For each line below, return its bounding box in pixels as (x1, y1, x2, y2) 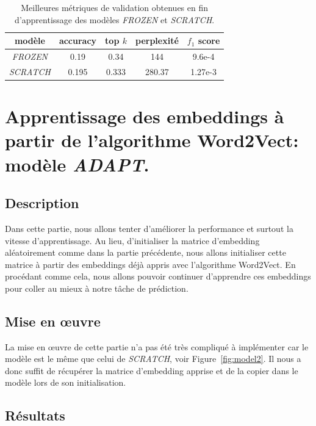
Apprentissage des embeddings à (5, 104, 284, 129)
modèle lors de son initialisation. (5, 376, 126, 389)
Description (5, 193, 79, 212)
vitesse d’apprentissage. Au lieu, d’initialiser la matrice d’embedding (5, 234, 260, 247)
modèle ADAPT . (5, 151, 149, 177)
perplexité (135, 34, 179, 47)
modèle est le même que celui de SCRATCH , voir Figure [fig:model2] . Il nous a (5, 352, 301, 365)
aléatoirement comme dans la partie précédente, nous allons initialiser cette (5, 246, 286, 259)
